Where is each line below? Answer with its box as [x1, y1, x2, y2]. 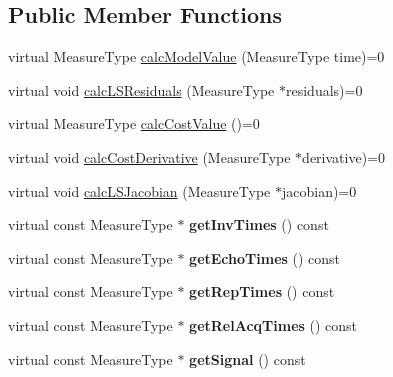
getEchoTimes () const [189, 247, 341, 268]
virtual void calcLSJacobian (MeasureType [8, 180, 271, 201]
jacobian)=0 [281, 180, 357, 201]
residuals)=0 [286, 79, 363, 100]
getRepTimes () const [189, 281, 335, 302]
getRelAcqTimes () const [189, 314, 358, 335]
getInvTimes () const [189, 214, 329, 235]
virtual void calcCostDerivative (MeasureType [8, 146, 291, 167]
